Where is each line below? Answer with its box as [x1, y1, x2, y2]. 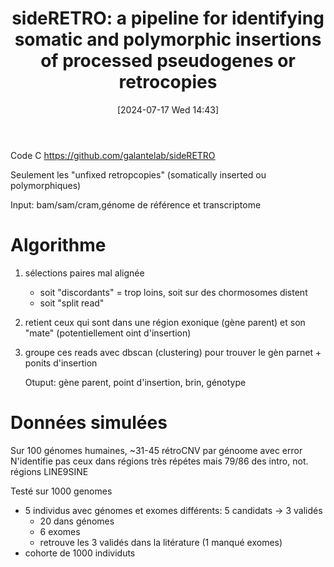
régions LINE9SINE [10, 465, 89, 477]
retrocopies [118, 71, 218, 94]
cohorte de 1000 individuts [24, 547, 136, 559]
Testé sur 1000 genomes [10, 485, 113, 497]
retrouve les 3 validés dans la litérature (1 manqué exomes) [39, 536, 283, 548]
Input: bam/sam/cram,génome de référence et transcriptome [10, 198, 262, 211]
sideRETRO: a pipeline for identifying [11, 7, 325, 30]
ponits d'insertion [24, 357, 98, 369]
